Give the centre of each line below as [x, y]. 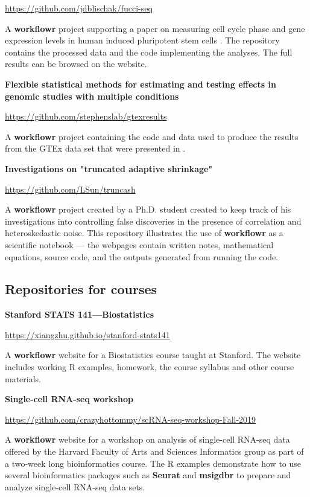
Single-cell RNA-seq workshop [69, 399]
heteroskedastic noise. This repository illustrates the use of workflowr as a [144, 233]
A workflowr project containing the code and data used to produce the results [152, 136]
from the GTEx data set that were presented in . [95, 148]
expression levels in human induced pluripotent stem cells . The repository [142, 40]
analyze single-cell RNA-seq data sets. [75, 486]
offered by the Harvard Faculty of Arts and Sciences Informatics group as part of [154, 451]
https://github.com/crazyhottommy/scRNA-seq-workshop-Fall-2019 [131, 419]
